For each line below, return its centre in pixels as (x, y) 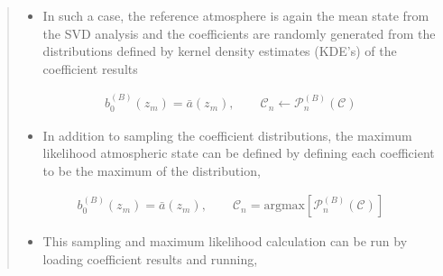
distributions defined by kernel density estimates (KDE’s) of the (220, 51)
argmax (284, 206)
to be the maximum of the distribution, (152, 170)
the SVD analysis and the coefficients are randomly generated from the (239, 33)
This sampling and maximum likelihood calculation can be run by (225, 241)
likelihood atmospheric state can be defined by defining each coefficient (239, 153)
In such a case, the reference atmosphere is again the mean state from (236, 15)
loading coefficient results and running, (150, 259)
